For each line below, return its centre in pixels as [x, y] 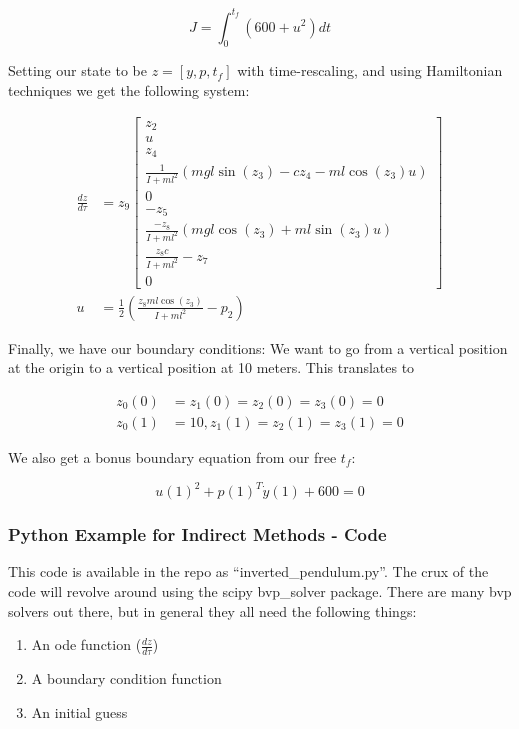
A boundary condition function [126, 677]
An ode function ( [86, 644]
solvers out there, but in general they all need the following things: [212, 610]
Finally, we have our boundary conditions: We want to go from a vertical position [258, 347]
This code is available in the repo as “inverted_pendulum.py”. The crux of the [248, 571]
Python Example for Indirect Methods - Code [197, 534]
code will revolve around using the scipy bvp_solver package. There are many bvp [260, 590]
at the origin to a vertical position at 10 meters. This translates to [211, 367]
